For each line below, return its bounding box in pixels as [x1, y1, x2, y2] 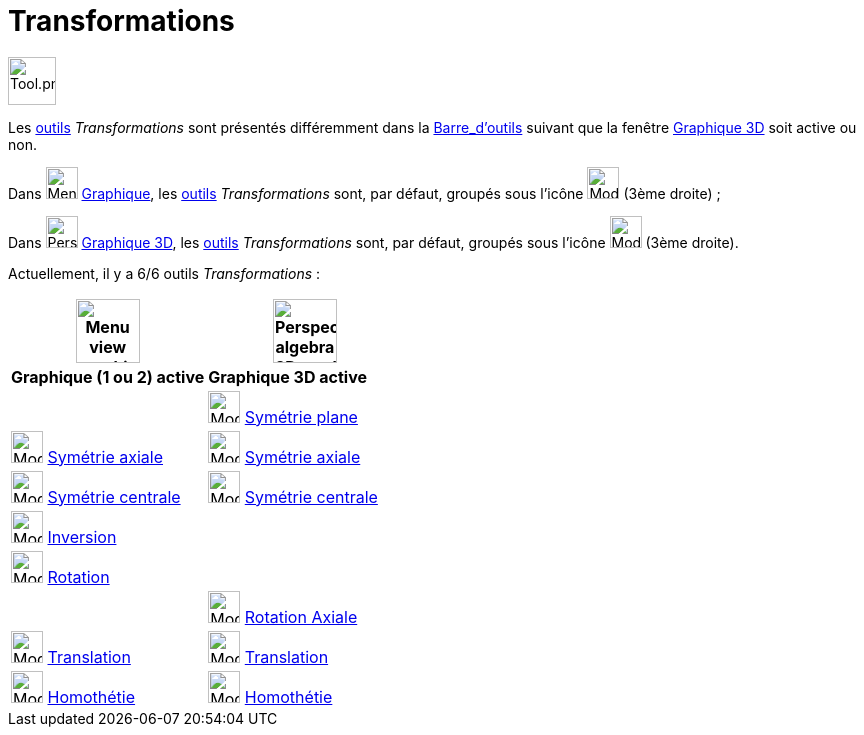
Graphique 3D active [208, 366, 368, 387]
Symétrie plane [244, 406, 358, 427]
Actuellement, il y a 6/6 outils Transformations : [8, 264, 321, 282]
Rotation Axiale [244, 606, 358, 627]
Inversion [47, 526, 117, 547]
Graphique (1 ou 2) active [11, 366, 205, 387]
